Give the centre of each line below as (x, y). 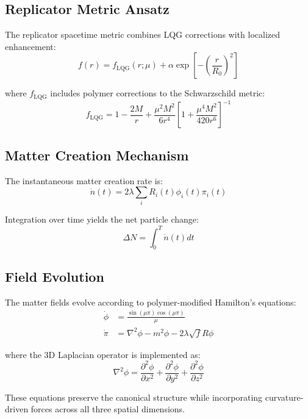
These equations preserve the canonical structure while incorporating (134, 397)
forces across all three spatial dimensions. (108, 409)
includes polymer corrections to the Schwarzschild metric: (158, 93)
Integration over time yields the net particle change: (102, 219)
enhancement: (30, 46)
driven (17, 409)
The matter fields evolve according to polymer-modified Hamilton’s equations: (151, 302)
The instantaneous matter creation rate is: (84, 180)
